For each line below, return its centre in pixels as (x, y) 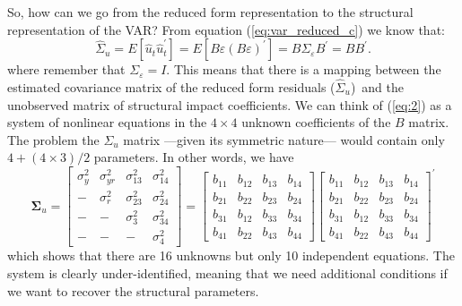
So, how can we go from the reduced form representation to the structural (210, 12)
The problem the (53, 139)
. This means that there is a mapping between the (304, 69)
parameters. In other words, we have (194, 157)
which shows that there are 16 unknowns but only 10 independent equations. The (231, 255)
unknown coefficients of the (316, 122)
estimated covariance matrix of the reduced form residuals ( (171, 87)
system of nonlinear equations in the (107, 122)
